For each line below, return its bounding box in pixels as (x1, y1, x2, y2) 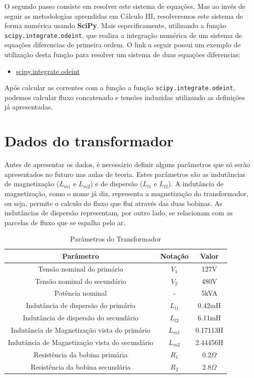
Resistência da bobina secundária (31, 361, 131, 372)
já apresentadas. (4, 102, 53, 112)
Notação (160, 250, 189, 261)
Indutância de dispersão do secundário (23, 312, 138, 323)
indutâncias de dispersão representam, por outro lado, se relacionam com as (4, 207, 233, 218)
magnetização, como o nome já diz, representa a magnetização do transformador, (4, 188, 249, 198)
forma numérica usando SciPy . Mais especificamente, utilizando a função (4, 20, 226, 31)
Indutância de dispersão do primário (26, 300, 135, 310)
